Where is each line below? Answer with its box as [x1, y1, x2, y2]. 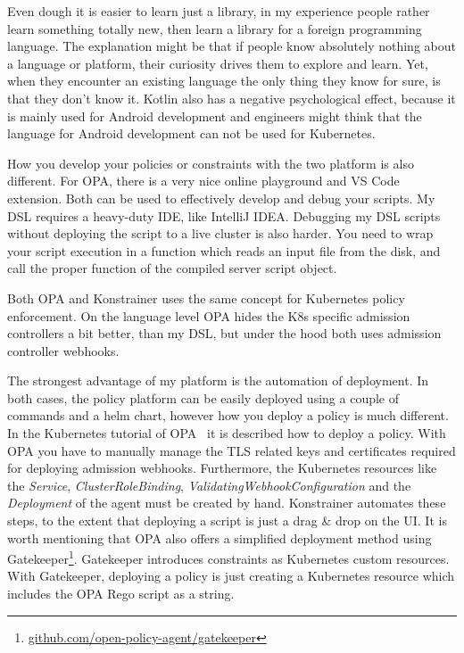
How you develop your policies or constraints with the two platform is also [7, 153, 414, 172]
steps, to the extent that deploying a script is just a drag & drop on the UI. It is [7, 511, 447, 530]
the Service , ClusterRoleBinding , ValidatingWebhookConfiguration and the [7, 475, 411, 494]
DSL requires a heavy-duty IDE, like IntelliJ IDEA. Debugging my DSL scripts [7, 206, 441, 225]
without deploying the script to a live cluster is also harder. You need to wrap [7, 224, 434, 243]
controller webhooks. [7, 341, 120, 360]
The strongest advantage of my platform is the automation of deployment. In [7, 371, 429, 390]
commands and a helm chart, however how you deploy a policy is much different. [7, 406, 449, 425]
